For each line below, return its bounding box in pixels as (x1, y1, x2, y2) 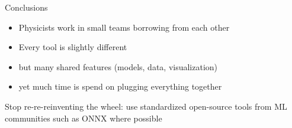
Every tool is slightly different (18, 41, 127, 53)
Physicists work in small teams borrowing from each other (18, 21, 230, 33)
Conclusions (5, 1, 48, 13)
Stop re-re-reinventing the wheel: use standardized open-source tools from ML (5, 100, 287, 112)
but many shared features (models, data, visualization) (18, 60, 218, 73)
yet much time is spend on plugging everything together (18, 80, 222, 93)
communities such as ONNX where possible (5, 111, 162, 124)
